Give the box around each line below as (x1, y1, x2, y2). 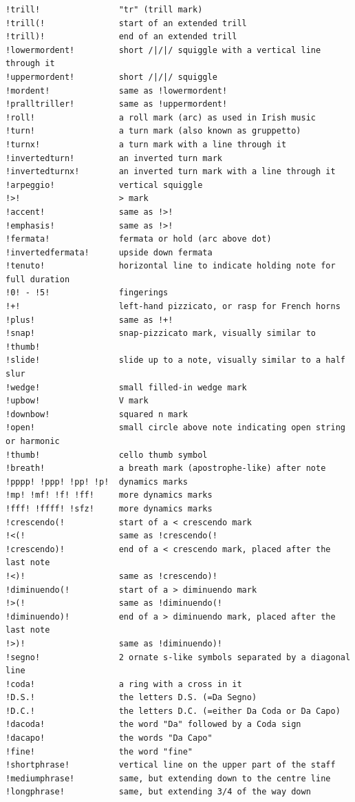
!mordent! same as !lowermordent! (6, 85, 228, 96)
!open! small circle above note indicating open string (6, 423, 345, 433)
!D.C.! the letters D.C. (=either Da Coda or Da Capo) (6, 706, 341, 716)
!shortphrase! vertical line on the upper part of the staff (6, 760, 336, 770)
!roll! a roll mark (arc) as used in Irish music (6, 112, 316, 123)
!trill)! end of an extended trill (6, 32, 237, 42)
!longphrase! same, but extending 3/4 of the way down (6, 787, 311, 797)
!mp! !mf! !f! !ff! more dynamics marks (6, 490, 213, 500)
